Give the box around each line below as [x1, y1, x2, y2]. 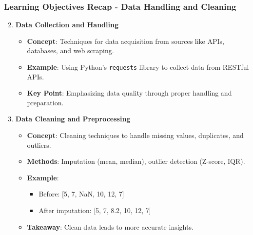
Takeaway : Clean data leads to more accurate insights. [27, 221, 194, 232]
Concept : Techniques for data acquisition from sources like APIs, [27, 36, 224, 46]
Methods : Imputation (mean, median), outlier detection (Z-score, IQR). [27, 156, 245, 166]
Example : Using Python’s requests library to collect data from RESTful [27, 62, 249, 72]
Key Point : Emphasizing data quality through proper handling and [27, 88, 232, 98]
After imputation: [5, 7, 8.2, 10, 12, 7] [39, 205, 151, 215]
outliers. [27, 139, 51, 150]
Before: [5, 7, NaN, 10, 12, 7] [39, 189, 124, 199]
